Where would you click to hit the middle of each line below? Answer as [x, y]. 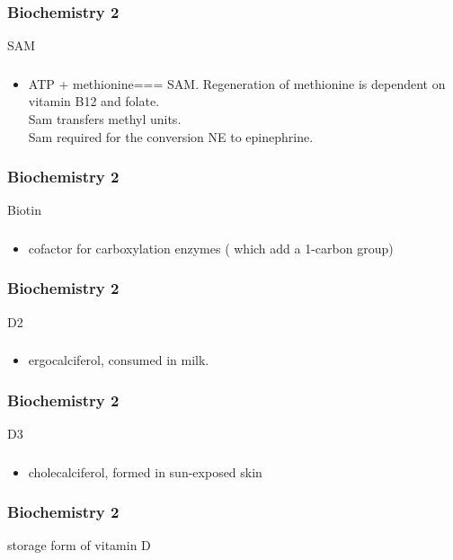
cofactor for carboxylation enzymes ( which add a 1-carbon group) [211, 248]
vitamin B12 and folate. [94, 101]
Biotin [24, 210]
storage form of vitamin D [79, 545]
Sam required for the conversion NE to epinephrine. [171, 136]
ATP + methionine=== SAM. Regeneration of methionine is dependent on [237, 83]
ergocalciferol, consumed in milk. [119, 360]
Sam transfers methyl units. [105, 118]
